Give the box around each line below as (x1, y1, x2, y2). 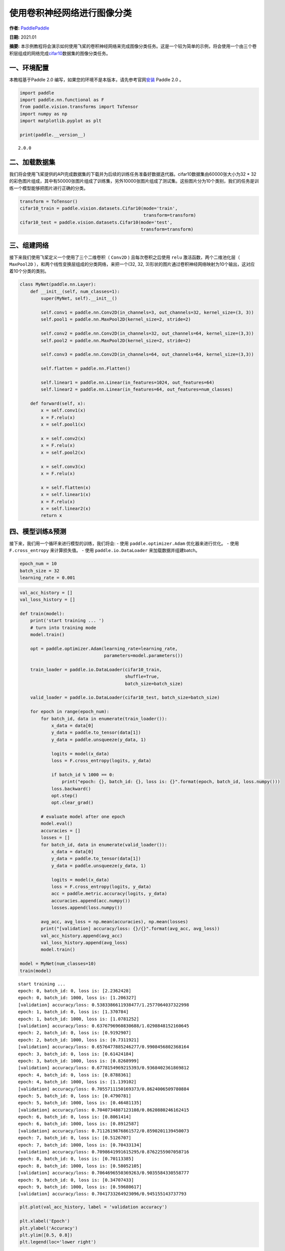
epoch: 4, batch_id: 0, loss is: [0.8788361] (18, 1072, 132, 1078)
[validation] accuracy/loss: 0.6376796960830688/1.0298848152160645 (18, 1023, 189, 1028)
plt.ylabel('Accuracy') (19, 1225, 78, 1231)
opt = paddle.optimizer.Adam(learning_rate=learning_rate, (30, 646, 178, 652)
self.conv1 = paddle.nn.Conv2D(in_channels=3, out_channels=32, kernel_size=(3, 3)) (40, 310, 254, 315)
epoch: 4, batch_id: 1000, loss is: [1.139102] (18, 1079, 137, 1085)
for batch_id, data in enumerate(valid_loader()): (40, 842, 167, 848)
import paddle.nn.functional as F (19, 97, 104, 103)
